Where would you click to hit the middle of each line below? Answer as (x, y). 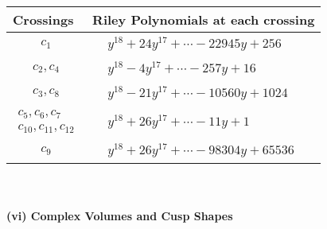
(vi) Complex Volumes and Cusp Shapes (120, 215)
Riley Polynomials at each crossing (204, 19)
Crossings (43, 19)
